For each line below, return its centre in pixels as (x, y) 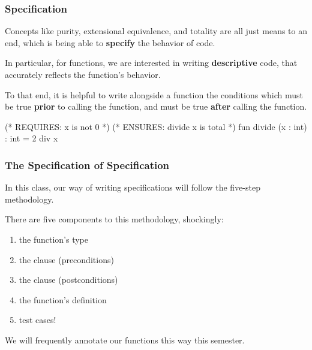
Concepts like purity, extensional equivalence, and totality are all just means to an (156, 31)
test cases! (37, 320)
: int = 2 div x (31, 138)
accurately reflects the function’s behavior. (83, 74)
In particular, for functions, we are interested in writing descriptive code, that (151, 63)
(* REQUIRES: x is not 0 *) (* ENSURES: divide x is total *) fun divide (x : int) (156, 126)
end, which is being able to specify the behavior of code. (110, 42)
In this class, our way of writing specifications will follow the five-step (133, 187)
